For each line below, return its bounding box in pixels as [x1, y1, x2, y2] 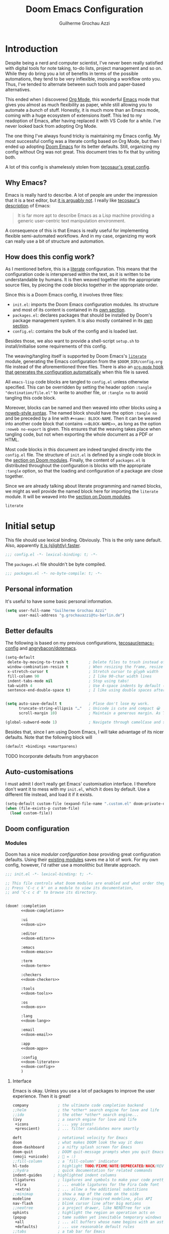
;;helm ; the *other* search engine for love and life [12, 1107, 159, 1113]
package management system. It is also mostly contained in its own [12, 318, 153, 324]
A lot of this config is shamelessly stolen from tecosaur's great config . [5, 164, 151, 170]
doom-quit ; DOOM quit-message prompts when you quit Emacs [12, 1149, 164, 1154]
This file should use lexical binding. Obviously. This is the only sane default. [5, 537, 162, 543]
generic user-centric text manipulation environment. [17, 217, 126, 223]
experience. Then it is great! [12, 1093, 71, 1099]
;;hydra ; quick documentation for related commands [12, 1168, 152, 1173]
